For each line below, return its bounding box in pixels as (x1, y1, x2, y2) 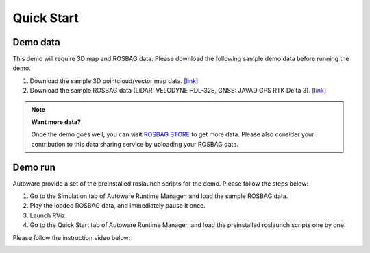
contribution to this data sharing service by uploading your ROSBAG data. (31, 140, 239, 148)
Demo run (12, 161, 56, 173)
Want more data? (31, 118, 82, 126)
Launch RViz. (29, 211, 68, 219)
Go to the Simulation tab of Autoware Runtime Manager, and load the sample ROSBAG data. (29, 192, 288, 200)
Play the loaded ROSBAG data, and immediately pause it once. (29, 202, 206, 210)
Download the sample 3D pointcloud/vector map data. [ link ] (29, 76, 199, 85)
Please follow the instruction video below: (12, 233, 131, 241)
